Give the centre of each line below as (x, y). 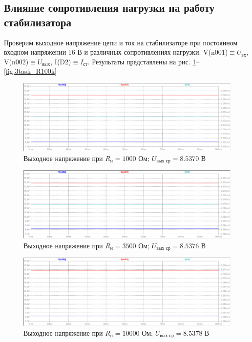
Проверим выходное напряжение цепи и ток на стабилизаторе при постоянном (121, 42)
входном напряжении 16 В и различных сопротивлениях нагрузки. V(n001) (116, 52)
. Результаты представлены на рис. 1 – (144, 61)
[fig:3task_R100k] (31, 71)
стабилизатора (38, 22)
